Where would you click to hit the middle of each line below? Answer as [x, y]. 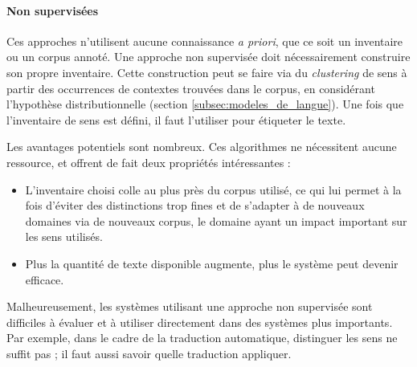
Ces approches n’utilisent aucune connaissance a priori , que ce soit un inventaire [205, 41]
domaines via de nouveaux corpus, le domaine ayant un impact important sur [216, 220]
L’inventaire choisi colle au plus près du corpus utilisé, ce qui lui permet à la [213, 189]
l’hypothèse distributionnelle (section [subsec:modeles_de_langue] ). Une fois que [205, 104]
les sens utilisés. [64, 237]
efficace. [45, 279]
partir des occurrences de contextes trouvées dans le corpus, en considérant [191, 88]
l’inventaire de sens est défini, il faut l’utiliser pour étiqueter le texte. [176, 119]
